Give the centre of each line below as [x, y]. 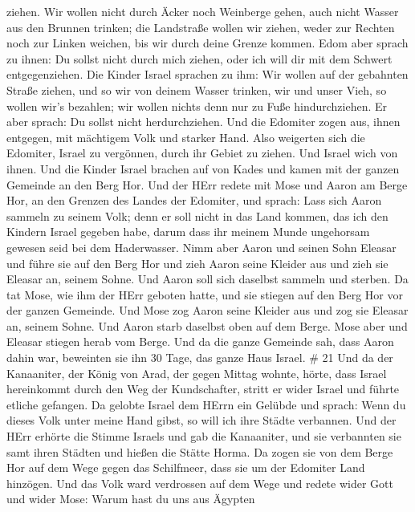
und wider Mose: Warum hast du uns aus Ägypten [131, 499]
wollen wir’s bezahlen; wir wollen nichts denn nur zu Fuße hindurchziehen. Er [197, 106]
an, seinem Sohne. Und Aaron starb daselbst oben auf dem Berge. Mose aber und [207, 325]
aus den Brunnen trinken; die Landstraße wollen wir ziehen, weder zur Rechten [201, 27]
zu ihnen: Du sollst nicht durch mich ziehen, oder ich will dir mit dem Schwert [199, 58]
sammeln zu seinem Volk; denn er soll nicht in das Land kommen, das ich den [197, 215]
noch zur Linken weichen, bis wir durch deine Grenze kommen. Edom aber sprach [207, 43]
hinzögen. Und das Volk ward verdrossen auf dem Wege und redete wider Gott [200, 483]
